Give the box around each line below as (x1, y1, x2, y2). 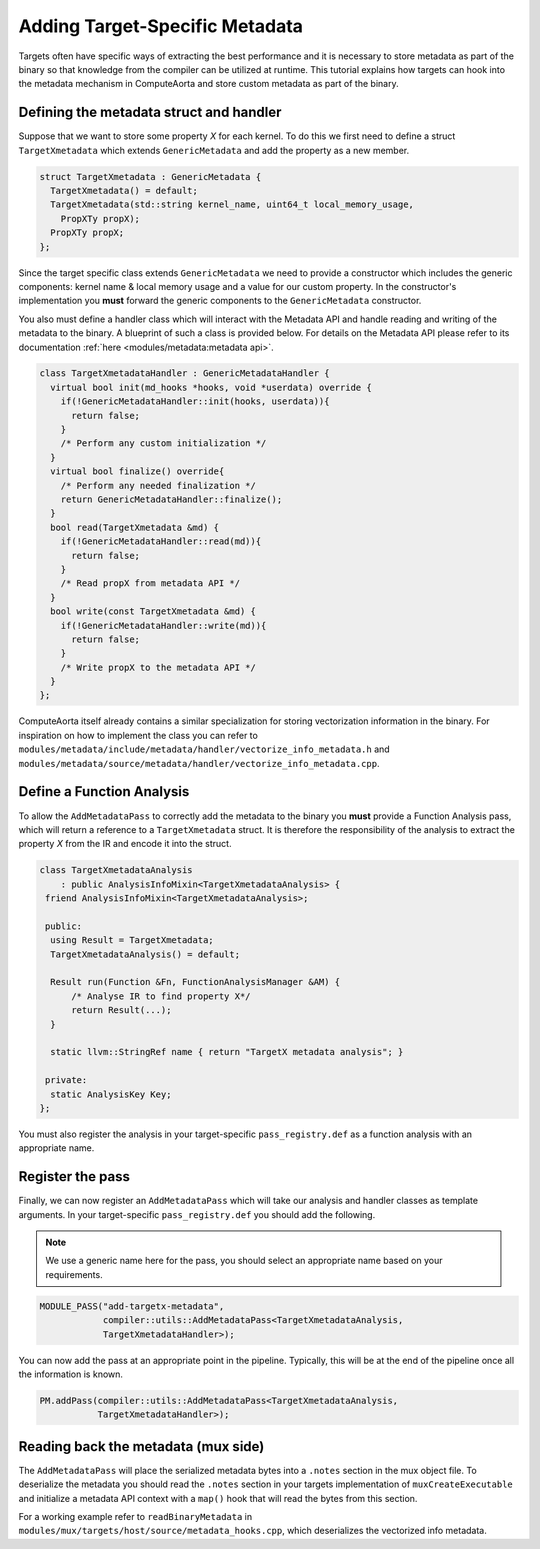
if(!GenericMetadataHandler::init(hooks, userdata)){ (60, 396, 330, 407)
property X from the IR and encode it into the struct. (18, 838, 232, 850)
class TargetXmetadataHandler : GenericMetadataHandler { (39, 368, 330, 379)
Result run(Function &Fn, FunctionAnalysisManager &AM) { (50, 976, 341, 988)
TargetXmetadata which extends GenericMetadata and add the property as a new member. (18, 144, 410, 156)
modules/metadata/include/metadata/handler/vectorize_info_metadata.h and (18, 743, 390, 755)
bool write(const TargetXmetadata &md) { (50, 606, 257, 617)
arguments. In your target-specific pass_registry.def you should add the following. (18, 1208, 376, 1220)
